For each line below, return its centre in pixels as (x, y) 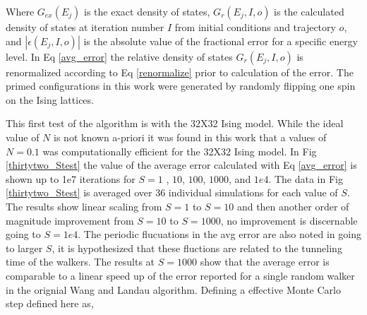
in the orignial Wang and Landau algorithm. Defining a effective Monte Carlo (173, 289)
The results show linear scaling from (84, 206)
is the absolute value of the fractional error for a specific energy (221, 41)
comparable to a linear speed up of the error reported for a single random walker (180, 275)
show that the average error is (265, 262)
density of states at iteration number (85, 27)
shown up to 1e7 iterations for (71, 178)
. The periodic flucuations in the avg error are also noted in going (219, 234)
